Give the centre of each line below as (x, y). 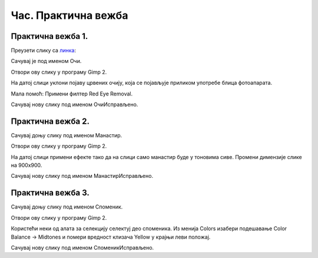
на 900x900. (26, 166)
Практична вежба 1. (49, 36)
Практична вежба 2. (50, 121)
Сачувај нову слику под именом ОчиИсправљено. (74, 105)
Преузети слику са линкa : (44, 51)
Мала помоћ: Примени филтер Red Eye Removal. (72, 94)
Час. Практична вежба (69, 15)
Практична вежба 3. (50, 193)
